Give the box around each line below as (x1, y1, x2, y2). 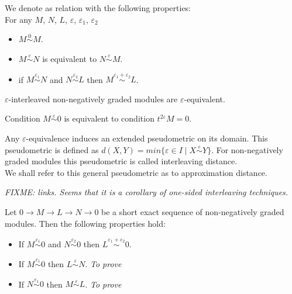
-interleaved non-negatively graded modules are (8, 92, 178, 105)
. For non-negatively (211, 143, 283, 155)
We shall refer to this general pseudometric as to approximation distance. (5, 166, 267, 178)
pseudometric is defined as (5, 143, 99, 155)
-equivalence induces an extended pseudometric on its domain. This (26, 132, 268, 144)
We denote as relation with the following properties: (5, 2, 191, 13)
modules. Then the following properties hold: (5, 217, 166, 229)
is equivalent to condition (64, 112, 154, 124)
